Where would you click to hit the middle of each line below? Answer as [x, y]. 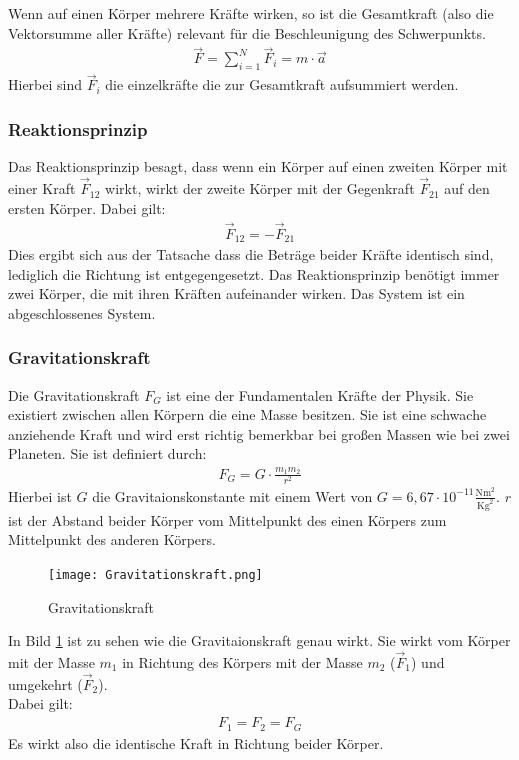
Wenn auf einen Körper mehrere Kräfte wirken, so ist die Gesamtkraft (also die [251, 13]
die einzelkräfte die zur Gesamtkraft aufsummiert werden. [282, 84]
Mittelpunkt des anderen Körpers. [112, 539]
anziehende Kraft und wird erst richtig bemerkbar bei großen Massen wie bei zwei [259, 433]
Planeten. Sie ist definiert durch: [107, 453]
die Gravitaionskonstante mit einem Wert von [232, 495]
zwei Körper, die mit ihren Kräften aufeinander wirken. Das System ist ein [236, 293]
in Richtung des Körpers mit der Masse [242, 662]
